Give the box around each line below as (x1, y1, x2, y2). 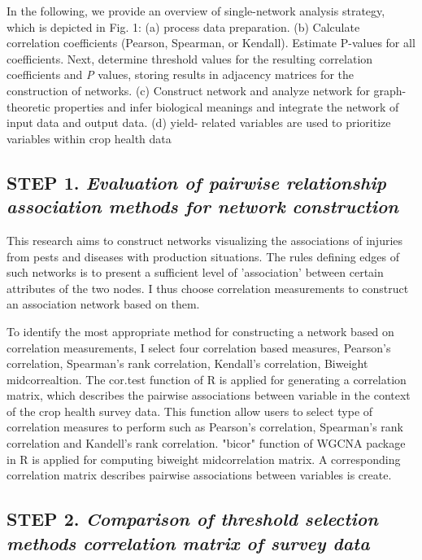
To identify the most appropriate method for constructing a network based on (7, 322, 394, 339)
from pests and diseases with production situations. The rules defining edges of (7, 247, 400, 265)
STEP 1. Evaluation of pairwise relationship (7, 169, 387, 195)
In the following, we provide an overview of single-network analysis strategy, (7, 2, 385, 19)
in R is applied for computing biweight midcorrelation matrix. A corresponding (7, 450, 401, 467)
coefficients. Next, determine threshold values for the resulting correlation (7, 50, 373, 67)
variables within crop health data (7, 129, 172, 147)
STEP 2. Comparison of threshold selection (7, 506, 378, 532)
